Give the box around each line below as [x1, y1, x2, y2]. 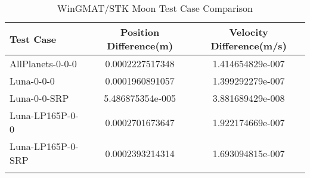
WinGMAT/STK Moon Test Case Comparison [57, 1, 253, 15]
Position [120, 25, 160, 39]
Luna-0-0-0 [10, 74, 55, 88]
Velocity [229, 25, 268, 39]
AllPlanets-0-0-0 [10, 57, 77, 70]
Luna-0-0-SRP [10, 91, 69, 105]
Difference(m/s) [210, 39, 287, 52]
